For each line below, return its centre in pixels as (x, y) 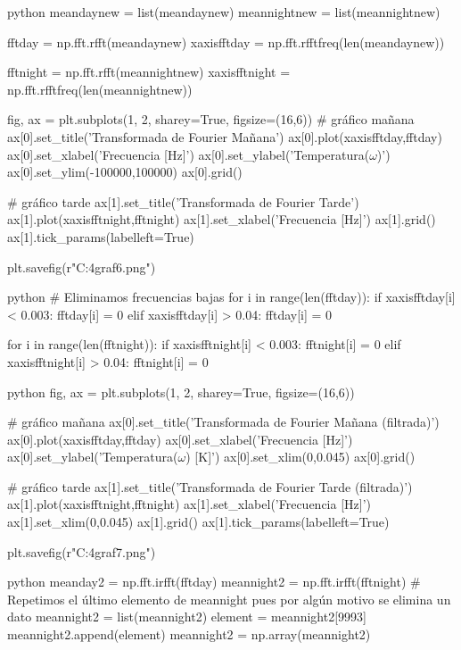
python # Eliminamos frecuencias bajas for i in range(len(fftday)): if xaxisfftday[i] (231, 297)
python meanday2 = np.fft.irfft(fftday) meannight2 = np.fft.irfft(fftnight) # (214, 582)
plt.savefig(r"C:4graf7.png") (82, 551)
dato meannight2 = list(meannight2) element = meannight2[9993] (187, 617)
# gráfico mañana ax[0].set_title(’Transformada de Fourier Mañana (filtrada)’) (223, 422)
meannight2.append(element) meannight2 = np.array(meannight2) (189, 634)
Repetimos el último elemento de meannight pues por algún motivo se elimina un (229, 599)
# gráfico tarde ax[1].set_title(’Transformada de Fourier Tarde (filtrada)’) (210, 486)
